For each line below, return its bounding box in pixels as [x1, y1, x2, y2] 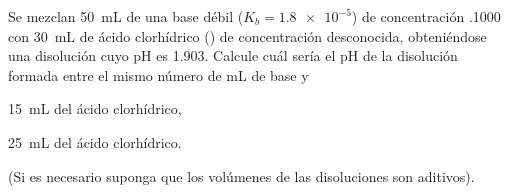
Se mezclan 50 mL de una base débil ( [8, 6, 244, 26]
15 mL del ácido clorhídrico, [8, 98, 182, 119]
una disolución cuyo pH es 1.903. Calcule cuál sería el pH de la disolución [8, 45, 458, 66]
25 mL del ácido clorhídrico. [8, 131, 182, 152]
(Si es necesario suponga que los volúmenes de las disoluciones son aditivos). [8, 165, 475, 186]
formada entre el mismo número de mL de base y [8, 64, 309, 85]
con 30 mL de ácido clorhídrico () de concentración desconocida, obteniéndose [8, 25, 487, 46]
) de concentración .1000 [351, 6, 501, 26]
